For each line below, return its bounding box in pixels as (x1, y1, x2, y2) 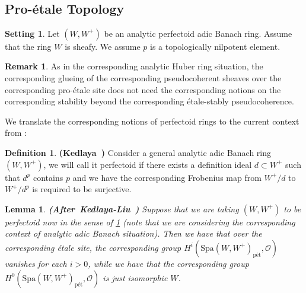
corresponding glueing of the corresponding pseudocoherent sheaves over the (5, 71, 282, 84)
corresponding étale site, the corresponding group (5, 241, 181, 253)
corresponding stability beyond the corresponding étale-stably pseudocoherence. (5, 95, 294, 107)
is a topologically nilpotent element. (149, 40, 280, 52)
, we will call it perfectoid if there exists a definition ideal (43, 158, 252, 170)
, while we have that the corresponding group (88, 257, 249, 269)
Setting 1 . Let (5, 27, 60, 39)
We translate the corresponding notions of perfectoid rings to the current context (5, 114, 299, 127)
